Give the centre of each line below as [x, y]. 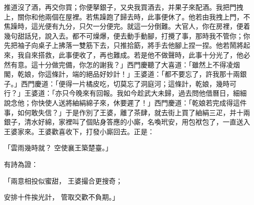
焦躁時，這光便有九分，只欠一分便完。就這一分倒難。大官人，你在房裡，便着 [127, 26]
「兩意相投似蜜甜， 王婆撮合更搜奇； [63, 180]
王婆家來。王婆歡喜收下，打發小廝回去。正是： [79, 131]
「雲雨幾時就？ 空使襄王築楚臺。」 [58, 148]
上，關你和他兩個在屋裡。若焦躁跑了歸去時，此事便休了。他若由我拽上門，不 [127, 16]
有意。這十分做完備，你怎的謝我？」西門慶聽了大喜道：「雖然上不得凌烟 [125, 64]
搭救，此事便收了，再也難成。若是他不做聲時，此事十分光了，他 [140, 54]
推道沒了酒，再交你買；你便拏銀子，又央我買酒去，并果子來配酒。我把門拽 [124, 7]
